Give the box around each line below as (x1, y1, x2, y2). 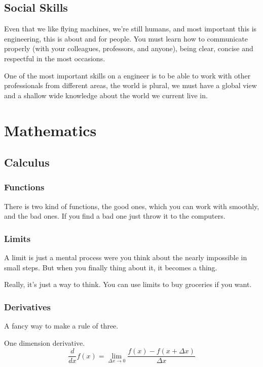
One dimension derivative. (4, 337, 85, 348)
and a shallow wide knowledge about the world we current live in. (4, 90, 208, 100)
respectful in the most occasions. (4, 53, 105, 63)
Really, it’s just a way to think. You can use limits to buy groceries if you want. (4, 279, 252, 290)
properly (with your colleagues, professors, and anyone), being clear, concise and (4, 43, 253, 54)
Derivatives (4, 300, 51, 313)
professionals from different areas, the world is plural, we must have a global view (4, 80, 257, 91)
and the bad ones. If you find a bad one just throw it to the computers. (4, 211, 226, 221)
